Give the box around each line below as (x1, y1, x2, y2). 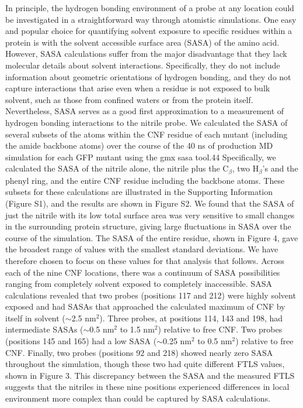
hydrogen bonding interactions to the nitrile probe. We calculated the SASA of (5, 116, 288, 128)
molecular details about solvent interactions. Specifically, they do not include (5, 59, 280, 71)
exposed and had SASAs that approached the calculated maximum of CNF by (5, 300, 285, 313)
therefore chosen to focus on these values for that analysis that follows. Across (5, 254, 284, 266)
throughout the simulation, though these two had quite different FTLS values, (5, 358, 285, 370)
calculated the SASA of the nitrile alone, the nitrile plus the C (5, 162, 229, 174)
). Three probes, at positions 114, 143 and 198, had (99, 311, 283, 324)
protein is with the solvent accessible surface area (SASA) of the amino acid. (5, 36, 280, 48)
